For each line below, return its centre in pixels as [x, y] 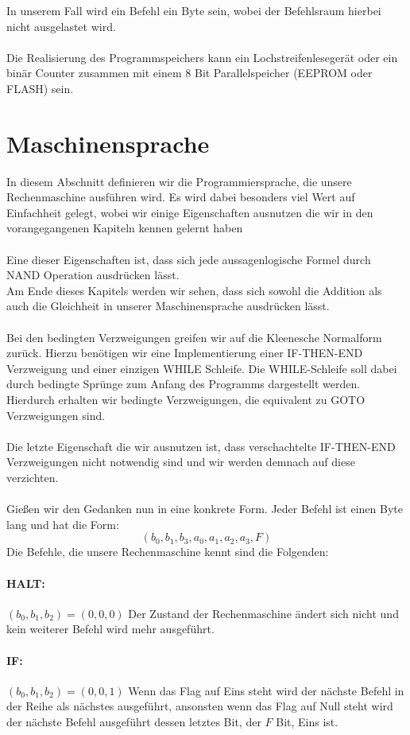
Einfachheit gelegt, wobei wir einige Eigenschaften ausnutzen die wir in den [190, 212]
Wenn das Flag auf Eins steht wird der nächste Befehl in [266, 690]
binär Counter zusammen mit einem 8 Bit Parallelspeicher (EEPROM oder [190, 73]
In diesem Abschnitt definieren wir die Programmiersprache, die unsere [179, 181]
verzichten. [33, 477]
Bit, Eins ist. [307, 721]
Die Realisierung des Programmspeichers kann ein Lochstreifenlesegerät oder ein [202, 57]
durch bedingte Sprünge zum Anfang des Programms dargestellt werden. [184, 384]
